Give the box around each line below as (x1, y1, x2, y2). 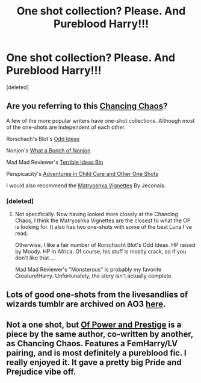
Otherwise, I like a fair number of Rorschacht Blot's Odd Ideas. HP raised (14, 241, 196, 249)
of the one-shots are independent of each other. (6, 123, 126, 131)
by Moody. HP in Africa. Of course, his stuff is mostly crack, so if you (14, 248, 187, 255)
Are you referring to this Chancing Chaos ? (6, 101, 168, 111)
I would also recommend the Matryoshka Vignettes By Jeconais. (6, 182, 166, 189)
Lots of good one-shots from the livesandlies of (6, 290, 188, 300)
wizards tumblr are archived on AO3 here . (6, 299, 166, 310)
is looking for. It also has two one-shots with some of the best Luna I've (14, 223, 193, 231)
